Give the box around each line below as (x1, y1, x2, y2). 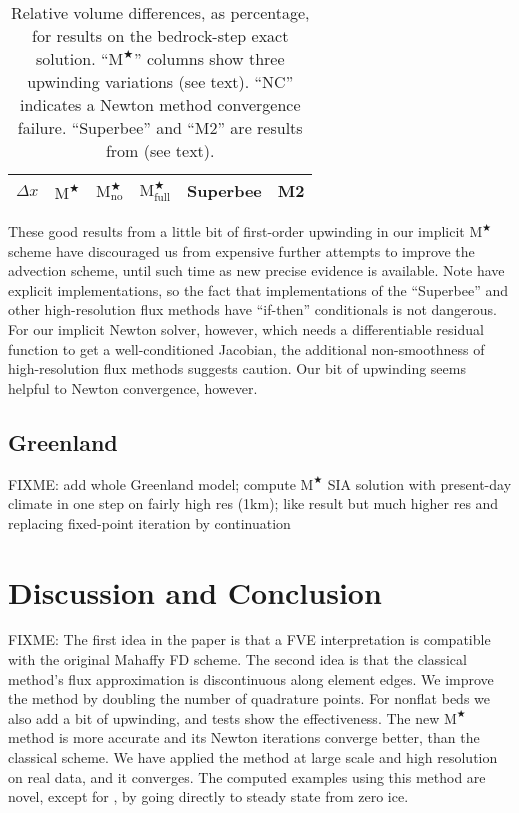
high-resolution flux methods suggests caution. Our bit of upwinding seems (8, 358, 466, 379)
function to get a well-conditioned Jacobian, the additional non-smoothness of (8, 338, 485, 359)
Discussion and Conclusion (8, 571, 382, 612)
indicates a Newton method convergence (19, 93, 301, 116)
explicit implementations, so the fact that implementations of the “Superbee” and (8, 279, 508, 300)
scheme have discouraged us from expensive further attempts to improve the (8, 240, 475, 261)
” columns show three (134, 47, 285, 70)
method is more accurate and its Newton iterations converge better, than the (8, 727, 480, 748)
